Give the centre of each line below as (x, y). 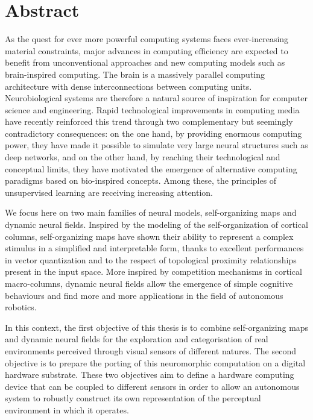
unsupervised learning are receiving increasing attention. (109, 192)
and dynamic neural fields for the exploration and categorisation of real (137, 339)
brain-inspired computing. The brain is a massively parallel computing (135, 74)
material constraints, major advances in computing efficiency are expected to (147, 50)
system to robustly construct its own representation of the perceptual (133, 398)
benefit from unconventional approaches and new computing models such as (145, 62)
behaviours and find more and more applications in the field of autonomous (144, 295)
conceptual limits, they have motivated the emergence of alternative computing (151, 168)
